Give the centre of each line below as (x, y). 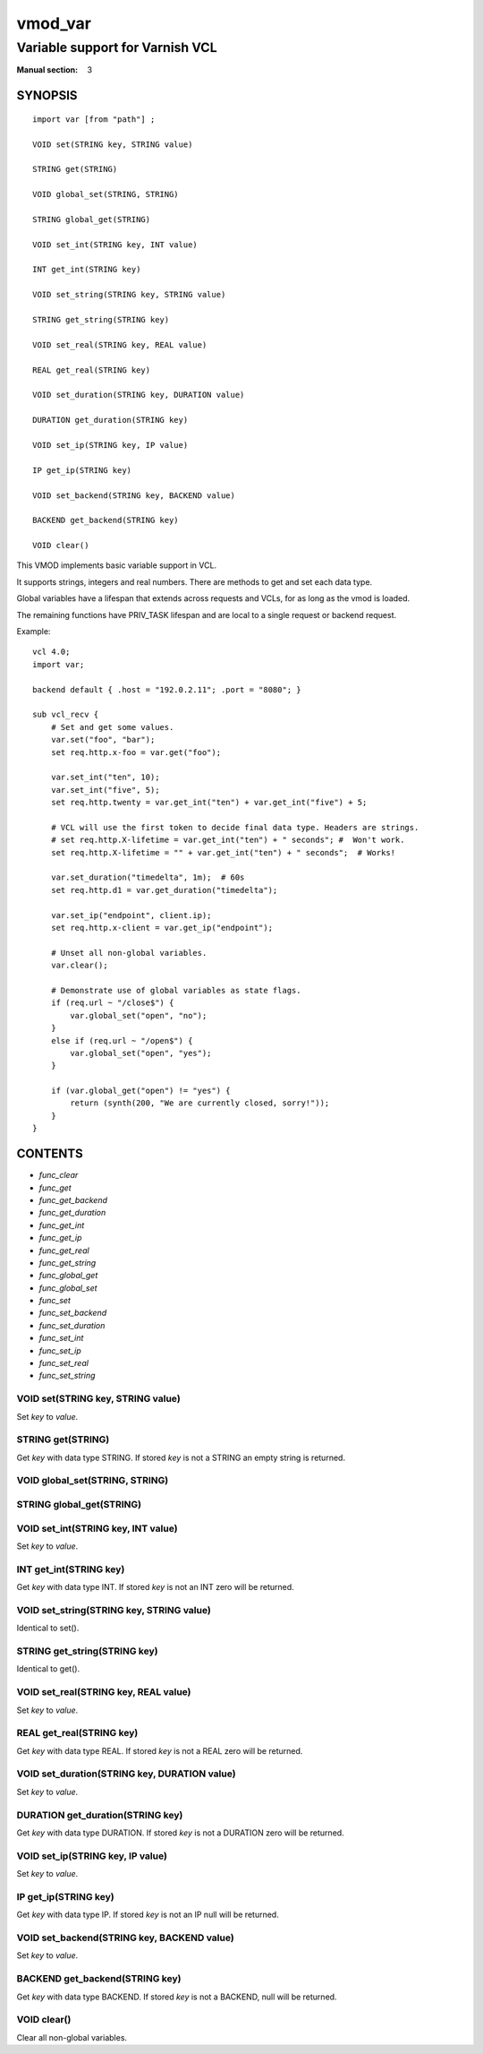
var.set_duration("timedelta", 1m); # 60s (148, 877)
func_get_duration (72, 1213)
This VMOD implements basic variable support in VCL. (117, 565)
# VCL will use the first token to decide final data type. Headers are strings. (235, 827)
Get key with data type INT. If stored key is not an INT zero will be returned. (155, 1587)
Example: (34, 632)
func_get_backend (73, 1199)
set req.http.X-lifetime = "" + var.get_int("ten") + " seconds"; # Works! (223, 852)
